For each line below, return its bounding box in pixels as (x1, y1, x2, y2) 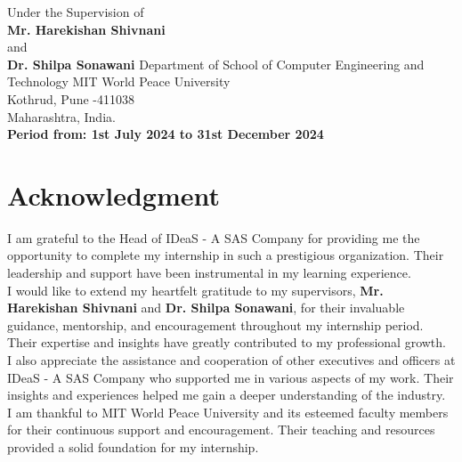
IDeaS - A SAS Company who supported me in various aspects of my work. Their (7, 368, 454, 386)
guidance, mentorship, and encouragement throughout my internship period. (7, 315, 424, 334)
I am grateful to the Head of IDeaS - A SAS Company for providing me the (7, 228, 420, 247)
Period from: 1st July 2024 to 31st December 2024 (7, 125, 324, 143)
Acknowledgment (7, 176, 220, 213)
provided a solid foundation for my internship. (7, 438, 259, 456)
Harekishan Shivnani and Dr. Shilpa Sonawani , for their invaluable (7, 298, 405, 317)
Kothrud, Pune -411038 (7, 89, 134, 108)
